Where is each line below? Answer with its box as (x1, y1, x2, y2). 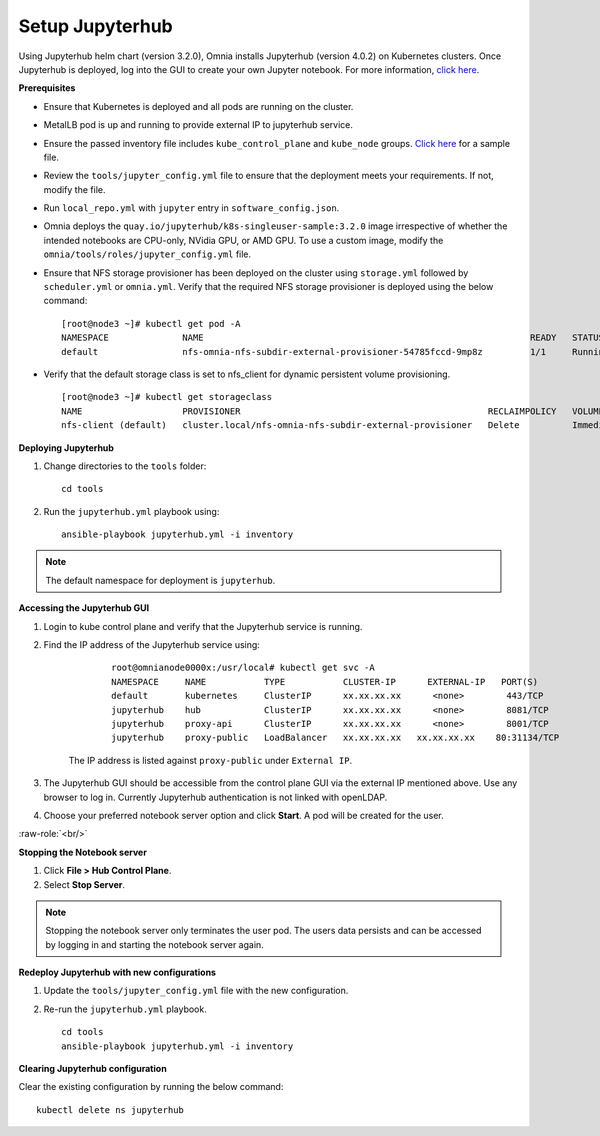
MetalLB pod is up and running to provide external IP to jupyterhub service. (43, 119, 354, 131)
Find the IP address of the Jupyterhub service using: (43, 639, 260, 651)
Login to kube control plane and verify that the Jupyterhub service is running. (43, 620, 363, 632)
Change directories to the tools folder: (43, 460, 207, 472)
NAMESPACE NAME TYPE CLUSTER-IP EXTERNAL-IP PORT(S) (111, 676, 539, 687)
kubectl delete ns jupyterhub (36, 1104, 185, 1115)
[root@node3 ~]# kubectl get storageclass (61, 391, 273, 403)
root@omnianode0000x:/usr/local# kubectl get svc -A (111, 662, 375, 674)
